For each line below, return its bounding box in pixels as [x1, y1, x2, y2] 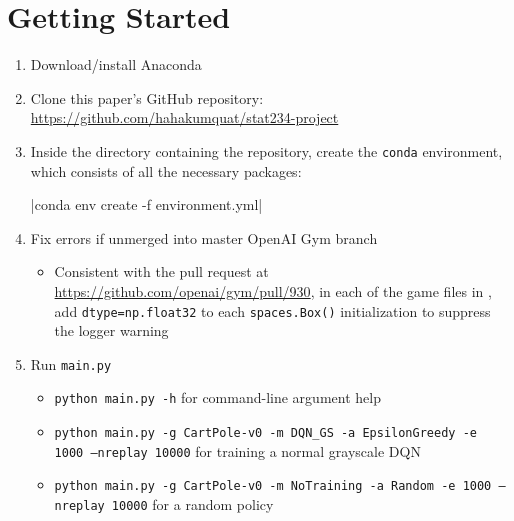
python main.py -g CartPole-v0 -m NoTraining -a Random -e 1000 [54, 479, 492, 494]
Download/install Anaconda [30, 54, 202, 75]
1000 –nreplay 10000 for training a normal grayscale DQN [54, 440, 421, 461]
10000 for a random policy [111, 494, 274, 515]
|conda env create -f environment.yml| [30, 194, 263, 215]
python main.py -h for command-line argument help [54, 387, 381, 408]
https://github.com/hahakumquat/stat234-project [30, 107, 339, 128]
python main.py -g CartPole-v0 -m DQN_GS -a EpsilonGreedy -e [54, 426, 477, 441]
